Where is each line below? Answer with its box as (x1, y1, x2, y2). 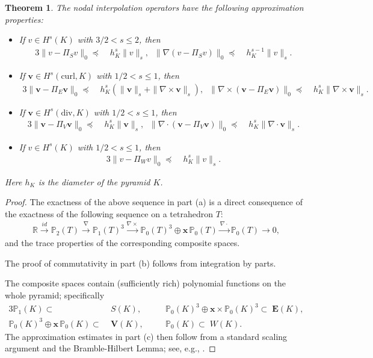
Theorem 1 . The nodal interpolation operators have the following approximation (5, 1, 304, 13)
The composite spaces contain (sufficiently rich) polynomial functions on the (5, 277, 286, 289)
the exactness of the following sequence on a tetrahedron (5, 207, 214, 220)
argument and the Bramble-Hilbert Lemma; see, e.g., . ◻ (5, 342, 216, 354)
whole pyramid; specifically (5, 288, 105, 301)
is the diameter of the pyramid (38, 175, 150, 188)
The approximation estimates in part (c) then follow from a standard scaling (5, 330, 288, 342)
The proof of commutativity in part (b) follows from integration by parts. (5, 256, 276, 269)
